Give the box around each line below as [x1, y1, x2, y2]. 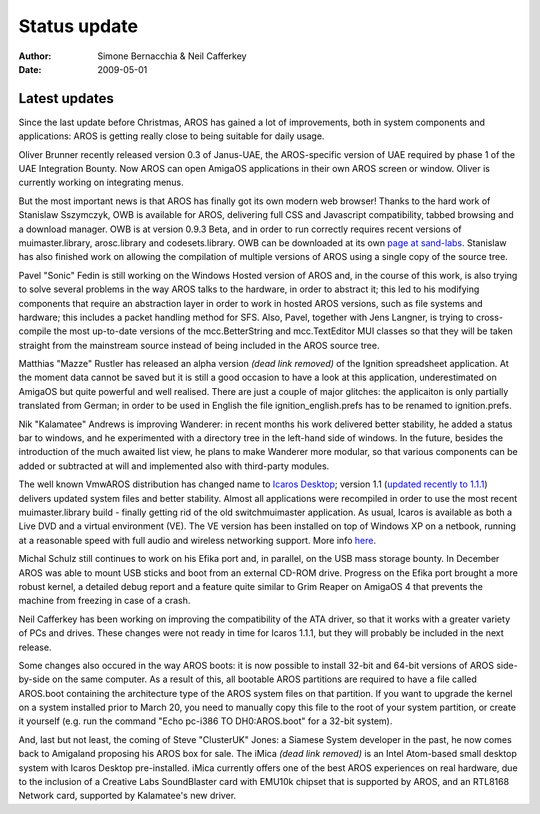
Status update [18, 15, 139, 37]
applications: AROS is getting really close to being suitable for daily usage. [18, 130, 325, 142]
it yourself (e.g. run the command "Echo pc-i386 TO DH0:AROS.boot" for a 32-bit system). [18, 715, 393, 727]
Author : [18, 50, 52, 62]
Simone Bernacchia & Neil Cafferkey [97, 50, 247, 62]
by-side [18, 673, 50, 685]
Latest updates [18, 90, 114, 107]
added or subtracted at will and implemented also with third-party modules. [18, 460, 330, 472]
